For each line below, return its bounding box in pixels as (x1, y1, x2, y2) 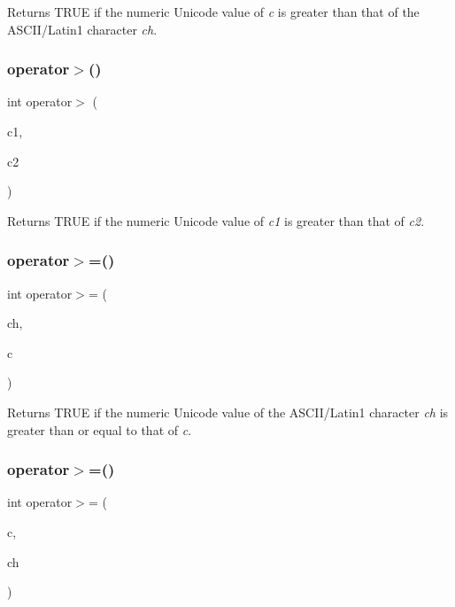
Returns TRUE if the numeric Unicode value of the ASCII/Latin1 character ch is (7, 402, 449, 421)
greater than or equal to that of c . (7, 420, 192, 439)
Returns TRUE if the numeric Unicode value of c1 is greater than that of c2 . (7, 211, 425, 230)
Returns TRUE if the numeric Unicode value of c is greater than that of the (7, 3, 420, 20)
